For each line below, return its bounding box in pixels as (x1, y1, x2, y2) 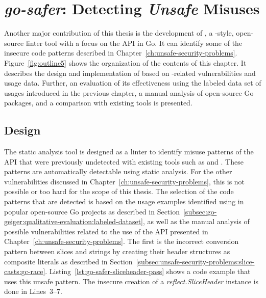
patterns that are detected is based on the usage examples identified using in (4, 196, 244, 207)
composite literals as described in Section (4, 256, 133, 266)
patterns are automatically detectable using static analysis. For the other (4, 166, 232, 177)
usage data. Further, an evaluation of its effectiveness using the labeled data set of (4, 77, 261, 88)
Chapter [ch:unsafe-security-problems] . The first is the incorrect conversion (4, 236, 239, 247)
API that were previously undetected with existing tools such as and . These (4, 156, 244, 167)
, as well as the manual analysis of (142, 216, 250, 227)
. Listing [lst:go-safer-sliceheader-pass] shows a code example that (45, 266, 251, 277)
